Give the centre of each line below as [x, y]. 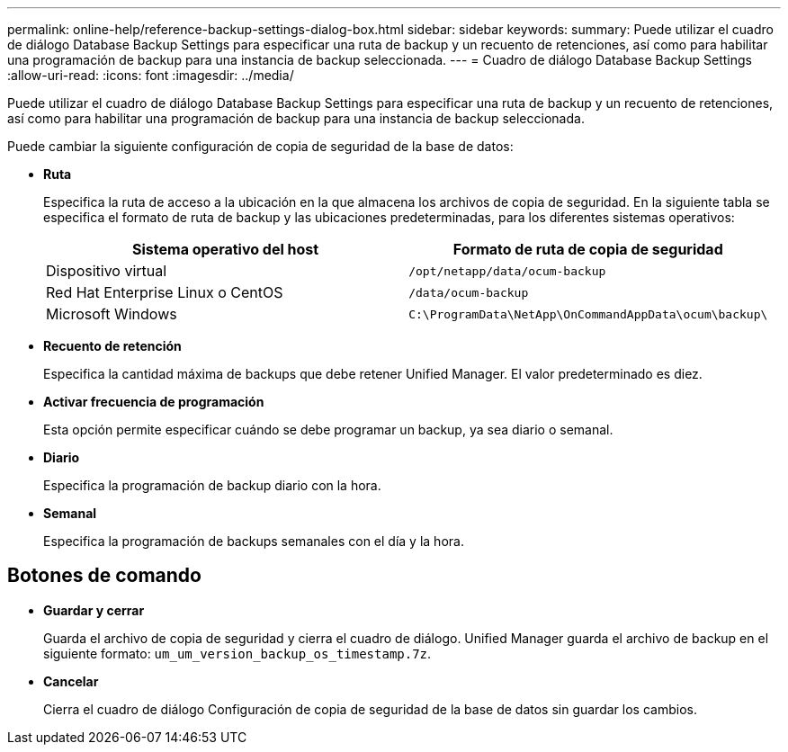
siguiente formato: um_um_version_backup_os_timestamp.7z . [237, 653]
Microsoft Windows [112, 314]
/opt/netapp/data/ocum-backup [507, 271]
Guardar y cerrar [94, 610]
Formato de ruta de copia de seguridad [588, 249]
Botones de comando [104, 576]
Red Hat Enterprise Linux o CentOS [165, 292]
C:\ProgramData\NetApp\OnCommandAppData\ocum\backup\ [588, 314]
